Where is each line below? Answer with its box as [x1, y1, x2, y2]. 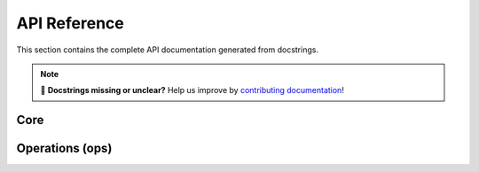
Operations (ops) [16, 141, 113, 156]
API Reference [16, 13, 124, 33]
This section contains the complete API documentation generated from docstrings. [16, 44, 319, 55]
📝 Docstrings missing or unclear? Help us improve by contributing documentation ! [40, 85, 345, 96]
